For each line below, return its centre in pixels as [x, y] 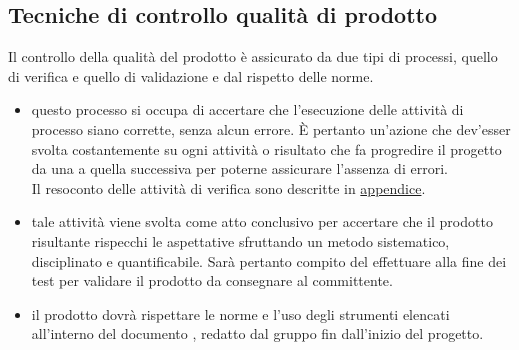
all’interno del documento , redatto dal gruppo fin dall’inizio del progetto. [257, 333]
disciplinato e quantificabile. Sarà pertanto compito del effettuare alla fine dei [269, 260]
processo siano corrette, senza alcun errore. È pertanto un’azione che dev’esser [271, 128]
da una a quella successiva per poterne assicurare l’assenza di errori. [239, 168]
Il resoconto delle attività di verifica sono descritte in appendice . [228, 187]
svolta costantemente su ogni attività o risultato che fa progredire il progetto [266, 148]
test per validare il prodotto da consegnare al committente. [212, 280]
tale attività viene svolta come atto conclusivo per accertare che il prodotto [262, 221]
